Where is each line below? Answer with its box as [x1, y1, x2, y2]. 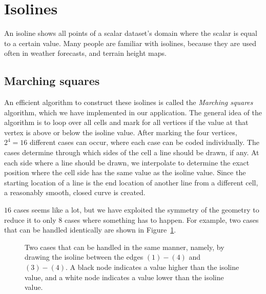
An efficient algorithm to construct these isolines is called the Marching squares [4, 97, 253, 108]
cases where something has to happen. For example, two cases [64, 214, 259, 225]
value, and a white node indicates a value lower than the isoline [25, 271, 224, 282]
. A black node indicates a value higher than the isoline [66, 262, 239, 272]
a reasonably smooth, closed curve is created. [4, 187, 146, 198]
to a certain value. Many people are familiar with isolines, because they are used [4, 37, 256, 48]
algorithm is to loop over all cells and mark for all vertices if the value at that [4, 117, 249, 128]
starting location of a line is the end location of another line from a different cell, [4, 177, 258, 187]
